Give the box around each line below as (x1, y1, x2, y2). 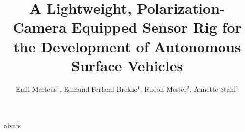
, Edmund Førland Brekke (59, 83, 137, 94)
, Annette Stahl (189, 83, 236, 94)
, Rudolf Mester (140, 83, 187, 94)
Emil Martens (16, 83, 57, 94)
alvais (4, 120, 21, 131)
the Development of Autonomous (13, 36, 241, 56)
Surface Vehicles (71, 55, 183, 75)
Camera (13, 17, 67, 37)
